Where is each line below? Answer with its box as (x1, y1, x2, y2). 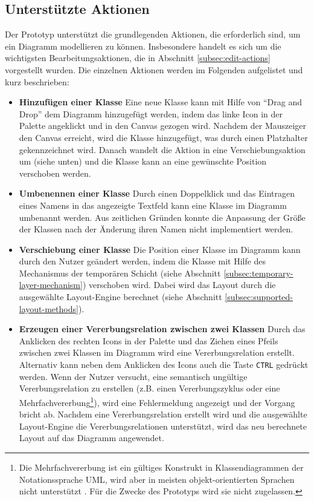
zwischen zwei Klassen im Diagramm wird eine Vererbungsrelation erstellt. (19, 346, 295, 359)
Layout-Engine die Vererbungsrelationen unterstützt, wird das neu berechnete (19, 419, 307, 432)
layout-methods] (19, 302, 78, 315)
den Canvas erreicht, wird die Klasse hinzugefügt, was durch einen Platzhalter (19, 131, 308, 143)
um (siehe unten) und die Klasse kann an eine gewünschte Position (19, 155, 267, 168)
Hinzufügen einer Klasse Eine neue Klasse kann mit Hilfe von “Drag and (19, 96, 302, 108)
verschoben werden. (19, 166, 91, 179)
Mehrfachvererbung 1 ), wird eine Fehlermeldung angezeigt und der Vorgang (19, 394, 295, 408)
